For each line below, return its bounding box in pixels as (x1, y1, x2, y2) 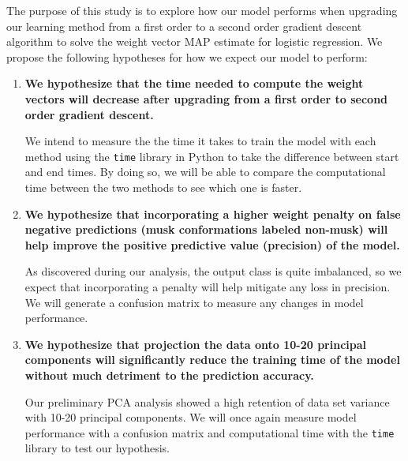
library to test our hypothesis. (24, 440, 170, 456)
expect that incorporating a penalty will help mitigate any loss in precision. (24, 278, 391, 294)
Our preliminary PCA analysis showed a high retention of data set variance (24, 393, 390, 410)
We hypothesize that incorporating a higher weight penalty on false (24, 205, 401, 222)
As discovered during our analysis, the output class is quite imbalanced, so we (24, 263, 402, 279)
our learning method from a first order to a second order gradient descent (6, 17, 362, 34)
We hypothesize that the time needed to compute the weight (24, 75, 364, 92)
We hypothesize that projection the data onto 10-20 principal (24, 335, 366, 352)
